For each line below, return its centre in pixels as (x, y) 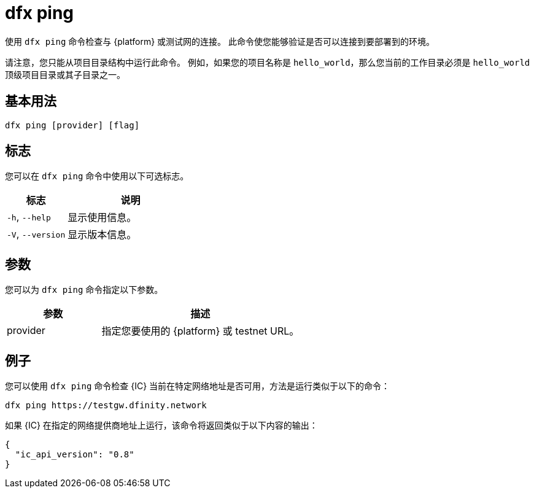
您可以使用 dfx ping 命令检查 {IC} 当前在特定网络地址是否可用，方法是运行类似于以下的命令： (198, 386)
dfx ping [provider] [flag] (72, 125)
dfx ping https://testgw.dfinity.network (106, 406)
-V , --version (36, 234)
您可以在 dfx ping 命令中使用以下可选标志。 (97, 176)
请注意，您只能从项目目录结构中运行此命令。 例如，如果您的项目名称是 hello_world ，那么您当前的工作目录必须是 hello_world (268, 62)
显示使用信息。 (102, 218)
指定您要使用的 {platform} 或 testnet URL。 (200, 331)
